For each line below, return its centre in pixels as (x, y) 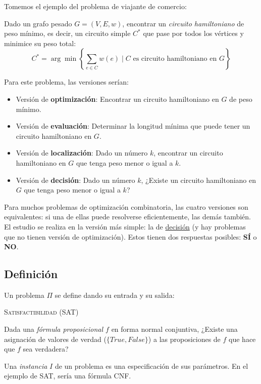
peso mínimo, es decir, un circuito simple (67, 33)
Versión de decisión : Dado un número (75, 180)
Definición (31, 274)
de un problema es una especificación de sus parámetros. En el (151, 366)
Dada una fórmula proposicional (54, 329)
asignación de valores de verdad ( (55, 339)
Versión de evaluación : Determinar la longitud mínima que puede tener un (133, 126)
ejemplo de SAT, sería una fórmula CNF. (68, 376)
